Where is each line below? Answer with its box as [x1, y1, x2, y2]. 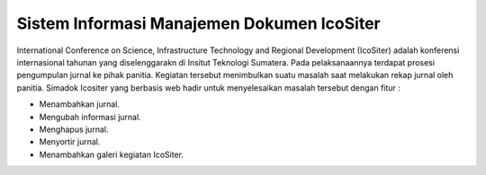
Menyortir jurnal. [39, 136, 101, 147]
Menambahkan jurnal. [39, 99, 121, 109]
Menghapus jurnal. [39, 124, 109, 135]
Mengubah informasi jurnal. [39, 111, 141, 122]
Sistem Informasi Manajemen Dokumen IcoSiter [16, 13, 382, 33]
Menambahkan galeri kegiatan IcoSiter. [39, 149, 184, 160]
